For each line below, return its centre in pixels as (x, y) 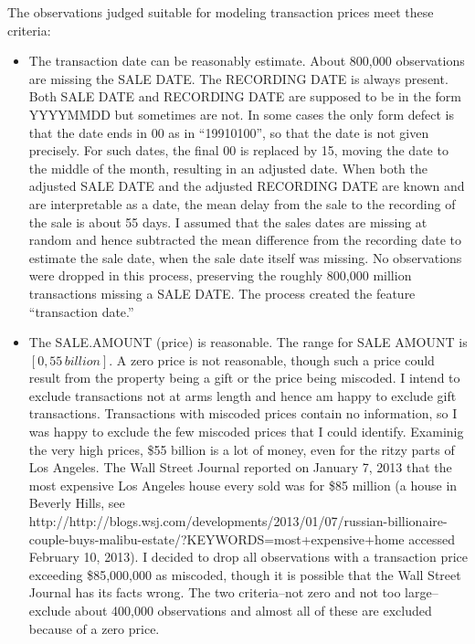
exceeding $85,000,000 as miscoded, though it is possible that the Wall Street (245, 574)
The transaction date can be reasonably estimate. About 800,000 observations (247, 61)
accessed (432, 538)
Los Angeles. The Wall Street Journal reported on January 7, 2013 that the (240, 467)
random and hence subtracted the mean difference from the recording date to (245, 240)
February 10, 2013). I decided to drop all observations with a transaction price (248, 557)
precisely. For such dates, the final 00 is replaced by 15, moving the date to (238, 150)
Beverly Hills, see (77, 503)
